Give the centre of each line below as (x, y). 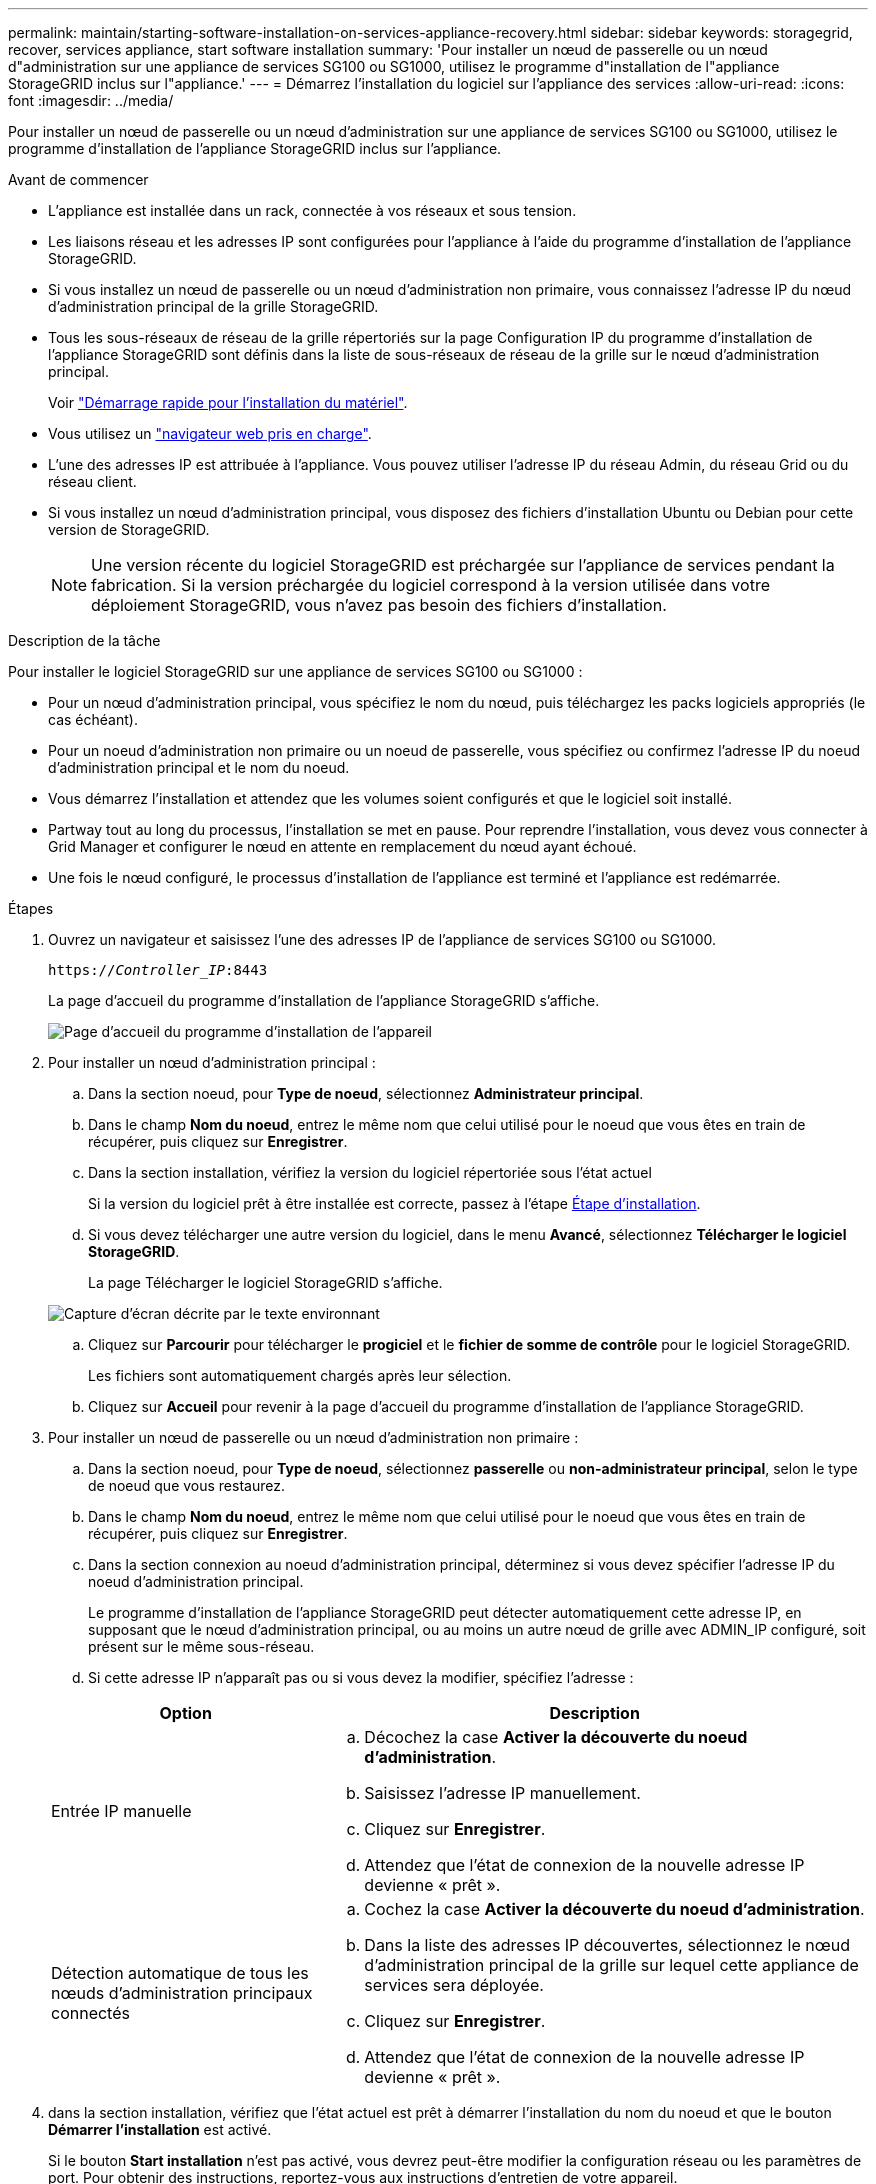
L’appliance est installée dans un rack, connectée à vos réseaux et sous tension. (312, 210)
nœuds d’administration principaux (182, 1993)
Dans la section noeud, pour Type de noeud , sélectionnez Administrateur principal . (366, 1093)
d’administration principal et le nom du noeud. (199, 767)
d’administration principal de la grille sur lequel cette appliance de (611, 1965)
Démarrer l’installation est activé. (160, 2129)
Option (185, 1713)
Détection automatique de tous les (180, 1973)
